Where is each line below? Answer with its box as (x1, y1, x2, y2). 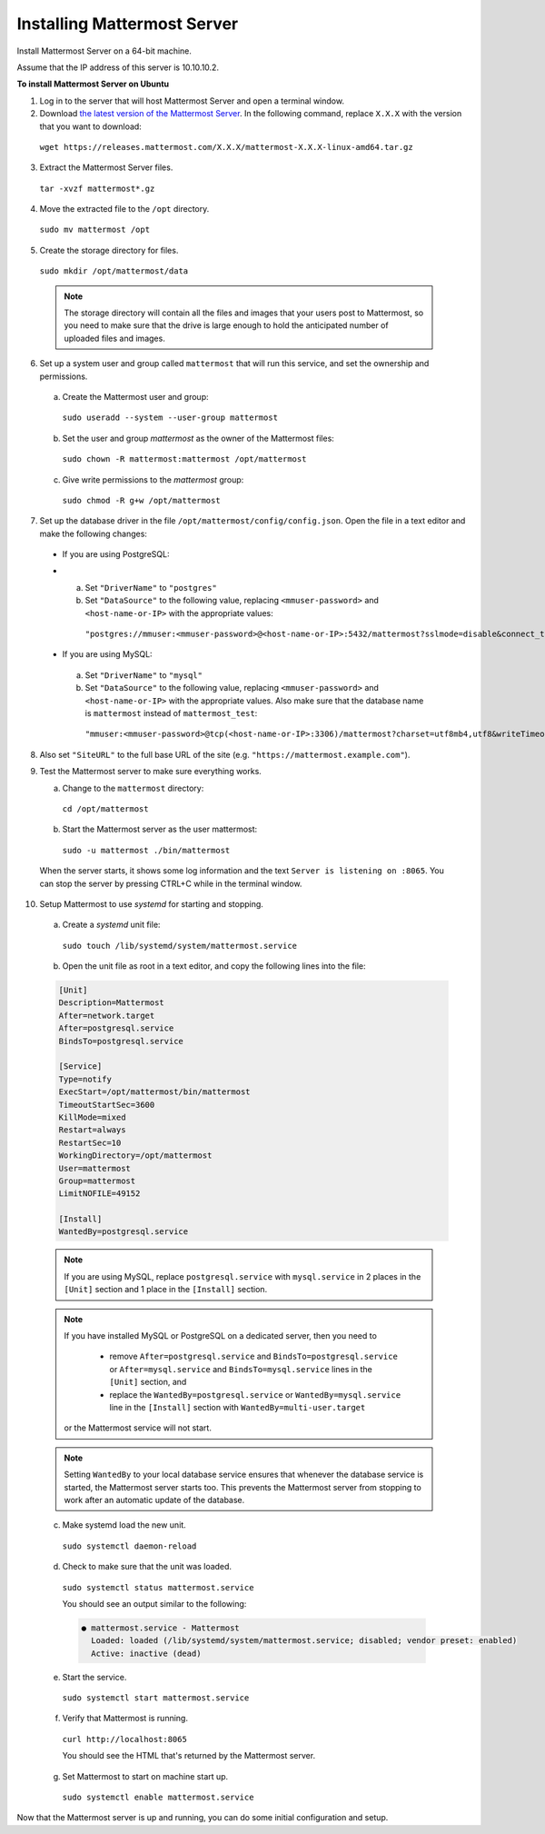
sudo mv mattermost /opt (39, 224, 150, 235)
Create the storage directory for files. (39, 244, 179, 255)
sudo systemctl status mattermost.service (62, 1582, 254, 1592)
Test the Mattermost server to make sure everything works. (39, 766, 263, 777)
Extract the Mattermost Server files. (39, 162, 173, 173)
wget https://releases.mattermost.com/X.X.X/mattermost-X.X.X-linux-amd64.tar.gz (39, 142, 413, 152)
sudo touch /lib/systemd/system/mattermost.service (62, 941, 298, 951)
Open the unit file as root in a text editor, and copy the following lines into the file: (62, 961, 367, 972)
